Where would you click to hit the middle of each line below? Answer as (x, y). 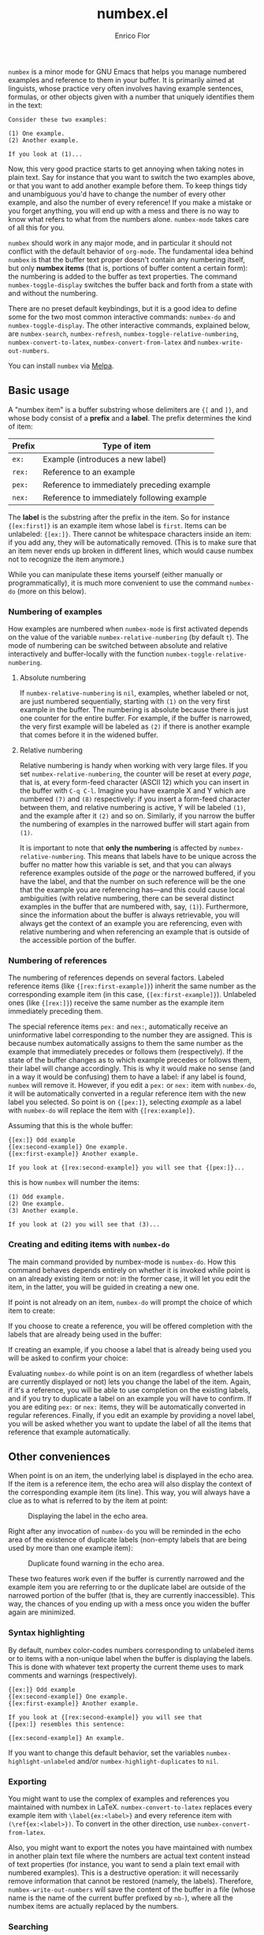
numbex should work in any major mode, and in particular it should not (120, 242)
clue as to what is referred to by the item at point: (88, 1501)
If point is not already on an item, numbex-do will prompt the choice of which (130, 1302)
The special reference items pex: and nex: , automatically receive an (118, 1026)
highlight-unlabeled (42, 1761)
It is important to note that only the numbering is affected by (119, 848)
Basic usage (39, 390)
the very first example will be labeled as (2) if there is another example (135, 726)
